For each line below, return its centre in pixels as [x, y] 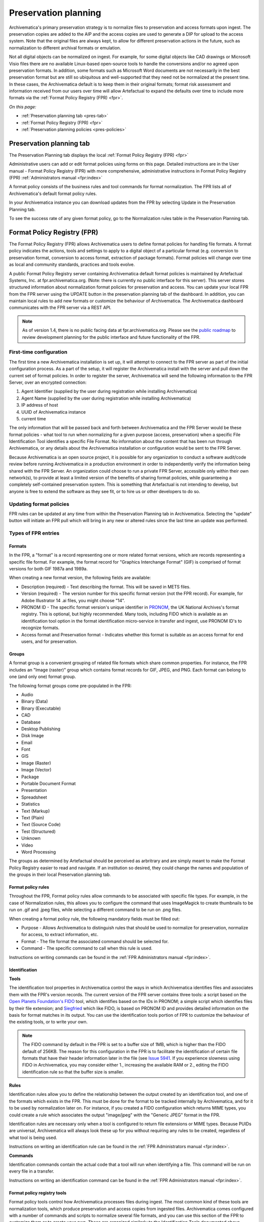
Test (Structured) [38, 831]
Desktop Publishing [41, 729]
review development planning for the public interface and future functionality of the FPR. [111, 337]
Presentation [34, 790]
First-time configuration [38, 352]
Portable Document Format [48, 784]
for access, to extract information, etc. [60, 935]
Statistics [31, 804]
